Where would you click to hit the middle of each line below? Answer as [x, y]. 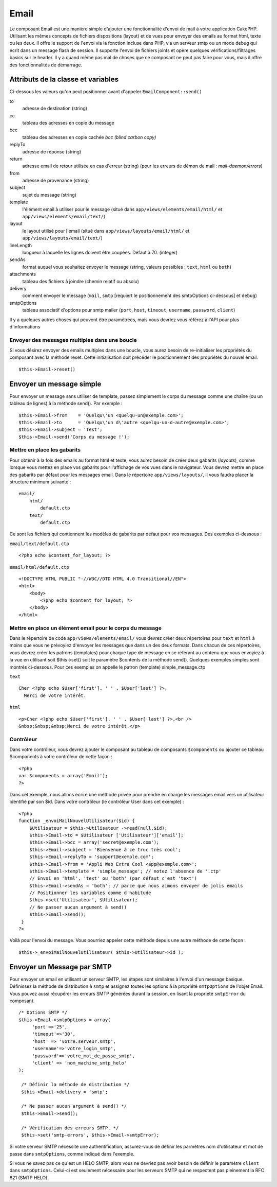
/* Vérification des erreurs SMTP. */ [70, 1128]
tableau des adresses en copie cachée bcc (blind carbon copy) [89, 137]
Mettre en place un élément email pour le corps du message [85, 628]
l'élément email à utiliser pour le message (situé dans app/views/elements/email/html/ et [122, 209]
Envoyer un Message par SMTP [61, 967]
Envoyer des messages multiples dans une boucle [73, 340]
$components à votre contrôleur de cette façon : [61, 757]
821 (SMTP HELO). [29, 1177]
